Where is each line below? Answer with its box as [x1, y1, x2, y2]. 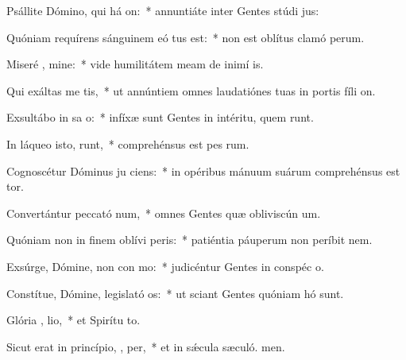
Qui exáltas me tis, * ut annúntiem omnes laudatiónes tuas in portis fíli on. [6, 82, 376, 99]
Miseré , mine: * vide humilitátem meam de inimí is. [6, 56, 264, 72]
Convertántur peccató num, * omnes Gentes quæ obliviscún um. [6, 204, 321, 221]
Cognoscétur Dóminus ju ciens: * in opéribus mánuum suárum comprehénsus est [6, 162, 400, 179]
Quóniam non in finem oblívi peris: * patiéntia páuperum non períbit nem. [6, 231, 373, 248]
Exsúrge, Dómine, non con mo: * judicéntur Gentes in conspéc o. [6, 257, 324, 274]
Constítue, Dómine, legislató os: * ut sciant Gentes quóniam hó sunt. [6, 285, 344, 301]
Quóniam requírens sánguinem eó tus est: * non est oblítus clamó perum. [6, 29, 365, 45]
